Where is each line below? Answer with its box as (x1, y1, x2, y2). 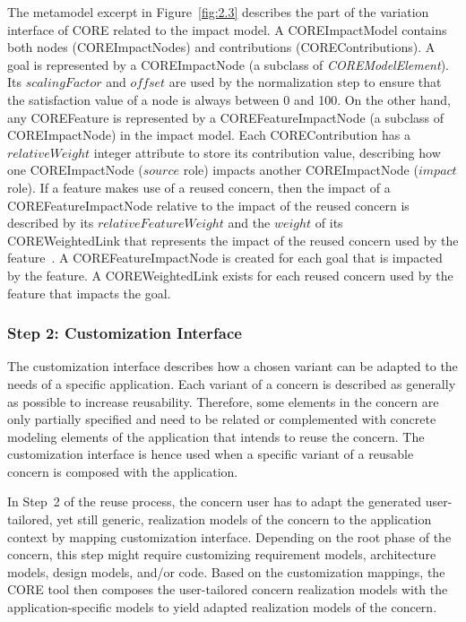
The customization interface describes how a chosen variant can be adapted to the (7, 357, 458, 376)
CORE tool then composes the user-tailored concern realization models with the (7, 580, 448, 599)
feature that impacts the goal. (7, 283, 171, 302)
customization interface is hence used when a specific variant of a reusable (7, 445, 414, 463)
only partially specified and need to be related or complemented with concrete (7, 410, 436, 428)
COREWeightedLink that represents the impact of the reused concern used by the (7, 230, 459, 249)
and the (228, 213, 271, 232)
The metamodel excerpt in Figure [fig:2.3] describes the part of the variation (7, 3, 429, 21)
